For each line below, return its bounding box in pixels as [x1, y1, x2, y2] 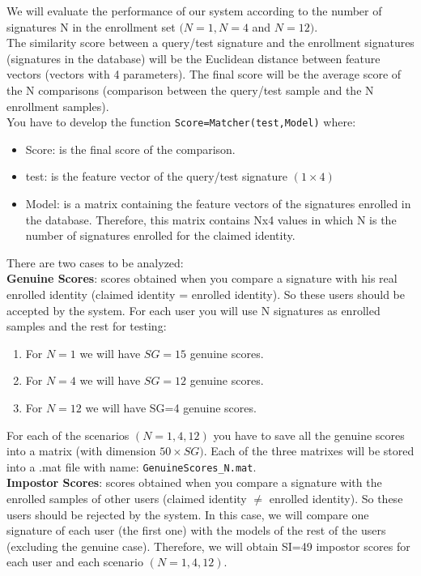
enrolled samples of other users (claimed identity [6, 489, 247, 506]
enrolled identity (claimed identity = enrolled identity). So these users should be [6, 285, 405, 302]
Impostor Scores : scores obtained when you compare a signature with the [6, 474, 382, 491]
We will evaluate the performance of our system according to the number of [6, 2, 382, 19]
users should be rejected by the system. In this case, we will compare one [6, 506, 369, 523]
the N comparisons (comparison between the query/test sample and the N [6, 81, 374, 98]
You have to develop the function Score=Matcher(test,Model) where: [6, 113, 356, 130]
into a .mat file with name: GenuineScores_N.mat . [6, 458, 257, 475]
